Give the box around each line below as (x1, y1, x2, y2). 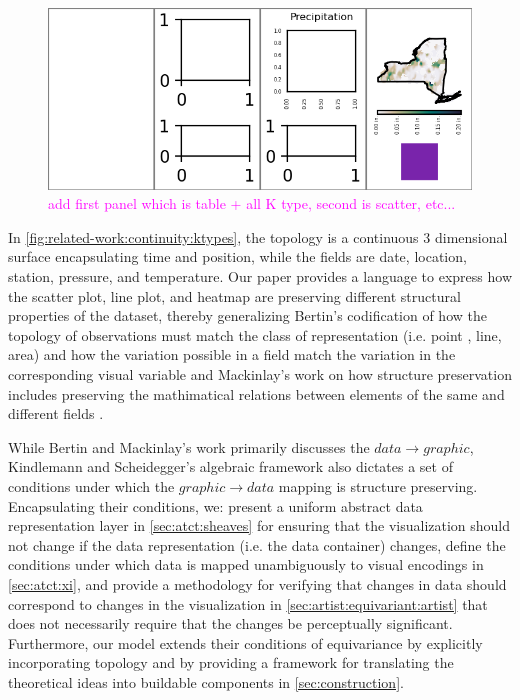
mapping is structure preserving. (278, 476, 478, 497)
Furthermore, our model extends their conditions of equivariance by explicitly (8, 632, 483, 653)
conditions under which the (8, 476, 175, 497)
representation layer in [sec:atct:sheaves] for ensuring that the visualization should (8, 515, 511, 536)
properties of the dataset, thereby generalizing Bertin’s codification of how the (8, 305, 487, 326)
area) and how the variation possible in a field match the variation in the (8, 344, 456, 365)
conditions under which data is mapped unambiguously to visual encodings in (8, 554, 484, 575)
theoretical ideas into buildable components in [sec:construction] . (8, 671, 404, 692)
